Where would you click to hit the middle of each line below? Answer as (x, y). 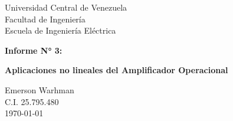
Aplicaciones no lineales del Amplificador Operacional (116, 70)
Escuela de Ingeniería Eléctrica (60, 30)
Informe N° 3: (34, 50)
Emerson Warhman (40, 89)
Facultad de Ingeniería (45, 19)
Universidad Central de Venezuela (66, 7)
